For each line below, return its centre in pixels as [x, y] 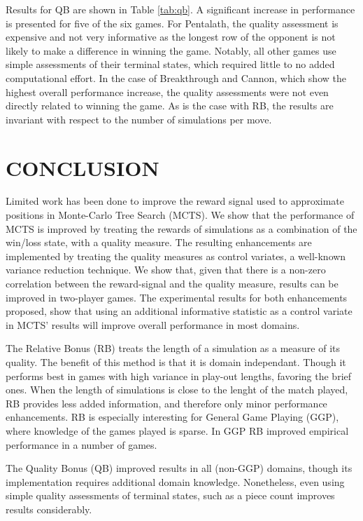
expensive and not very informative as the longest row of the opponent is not [171, 37]
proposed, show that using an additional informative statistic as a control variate [179, 311]
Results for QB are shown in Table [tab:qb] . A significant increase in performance [180, 9]
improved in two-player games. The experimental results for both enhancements [177, 297]
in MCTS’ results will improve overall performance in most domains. [153, 324]
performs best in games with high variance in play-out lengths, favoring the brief [179, 375]
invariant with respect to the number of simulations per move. [139, 119]
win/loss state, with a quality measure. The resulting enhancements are [159, 242]
